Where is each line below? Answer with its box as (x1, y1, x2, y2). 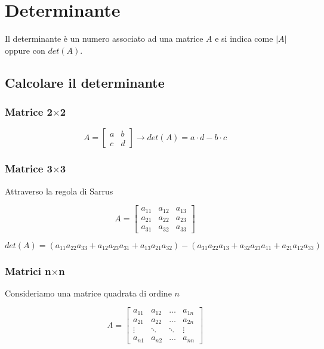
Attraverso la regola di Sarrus (5, 184, 113, 197)
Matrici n (5, 263, 51, 278)
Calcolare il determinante (5, 73, 165, 91)
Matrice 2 (5, 104, 53, 119)
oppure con (5, 44, 45, 56)
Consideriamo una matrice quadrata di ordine (5, 286, 172, 299)
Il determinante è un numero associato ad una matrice (5, 32, 203, 45)
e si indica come (215, 32, 273, 45)
